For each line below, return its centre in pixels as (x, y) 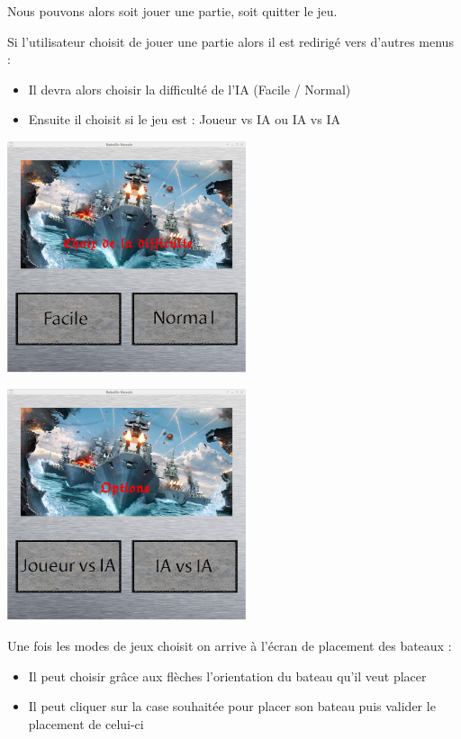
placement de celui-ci (86, 723)
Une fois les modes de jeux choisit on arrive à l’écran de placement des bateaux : (230, 645)
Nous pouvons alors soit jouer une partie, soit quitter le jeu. (172, 11)
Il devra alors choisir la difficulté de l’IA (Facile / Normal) (190, 89)
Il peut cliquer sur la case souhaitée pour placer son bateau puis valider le (232, 706)
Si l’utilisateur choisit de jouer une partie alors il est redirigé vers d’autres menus (230, 41)
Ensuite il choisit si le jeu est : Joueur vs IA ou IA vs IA (184, 119)
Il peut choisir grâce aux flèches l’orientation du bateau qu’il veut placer (227, 676)
